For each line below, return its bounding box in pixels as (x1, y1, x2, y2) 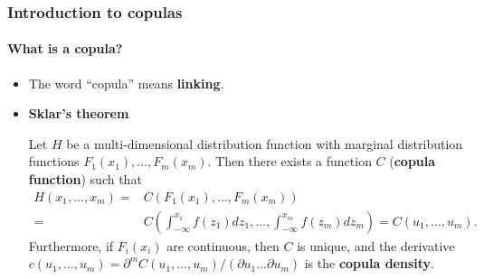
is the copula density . (304, 254, 434, 273)
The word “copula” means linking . (28, 73, 224, 92)
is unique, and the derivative (297, 236, 455, 255)
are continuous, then (166, 236, 280, 255)
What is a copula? (7, 39, 123, 58)
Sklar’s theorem (28, 104, 129, 123)
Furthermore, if (28, 236, 114, 255)
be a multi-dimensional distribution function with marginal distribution (66, 134, 463, 153)
